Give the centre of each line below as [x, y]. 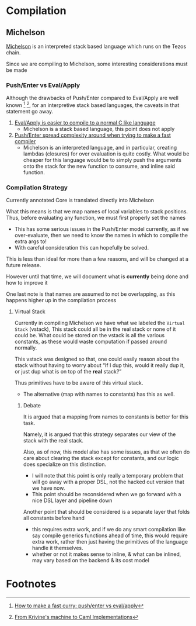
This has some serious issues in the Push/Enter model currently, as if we [102, 229]
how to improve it [27, 283]
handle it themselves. [57, 548]
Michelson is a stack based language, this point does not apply [99, 129]
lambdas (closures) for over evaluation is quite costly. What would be [106, 154]
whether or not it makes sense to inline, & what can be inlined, [106, 554]
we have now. [48, 488]
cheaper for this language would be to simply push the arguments [102, 160]
